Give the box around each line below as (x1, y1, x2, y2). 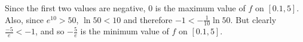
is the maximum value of (155, 2, 246, 14)
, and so (35, 25, 65, 37)
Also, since (5, 13, 44, 25)
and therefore (123, 13, 173, 25)
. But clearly (230, 13, 277, 25)
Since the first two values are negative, (5, 2, 146, 14)
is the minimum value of (80, 25, 169, 37)
